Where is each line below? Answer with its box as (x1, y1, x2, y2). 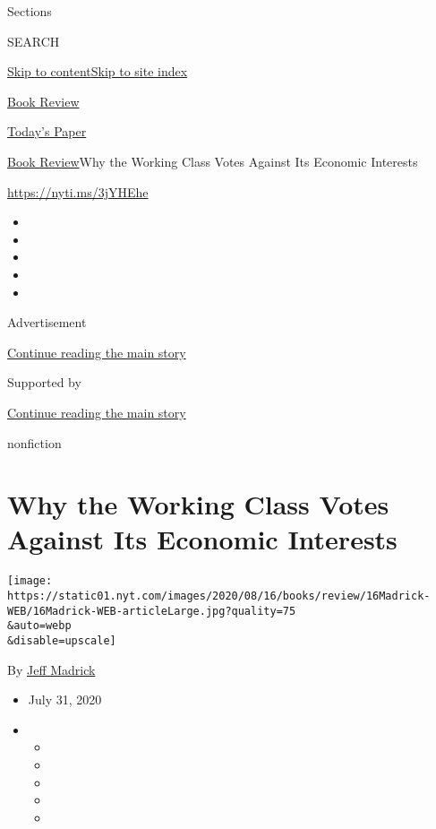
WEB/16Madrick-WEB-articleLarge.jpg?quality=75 (7, 604, 296, 617)
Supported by (7, 373, 81, 392)
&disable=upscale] (7, 635, 116, 648)
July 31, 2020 (28, 690, 102, 709)
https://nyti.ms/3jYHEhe (7, 182, 149, 201)
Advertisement (7, 313, 87, 332)
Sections (7, 2, 52, 20)
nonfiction (7, 433, 62, 452)
